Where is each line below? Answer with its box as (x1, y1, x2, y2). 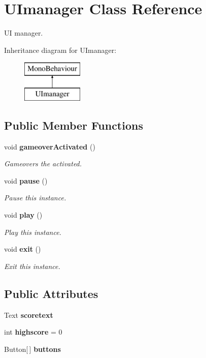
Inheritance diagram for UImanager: (4, 44, 117, 55)
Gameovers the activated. (4, 158, 82, 169)
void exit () (4, 244, 41, 254)
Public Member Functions (4, 117, 143, 133)
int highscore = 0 (4, 326, 62, 337)
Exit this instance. (4, 260, 60, 271)
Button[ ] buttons (4, 343, 61, 354)
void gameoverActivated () (4, 141, 95, 152)
